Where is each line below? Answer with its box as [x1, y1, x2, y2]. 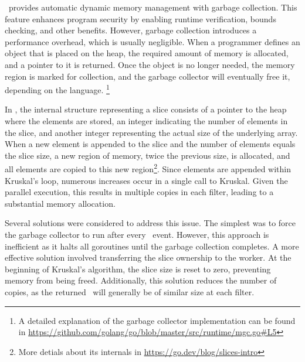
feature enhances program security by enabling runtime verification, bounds [5, 12, 276, 25]
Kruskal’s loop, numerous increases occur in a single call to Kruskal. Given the [5, 174, 288, 186]
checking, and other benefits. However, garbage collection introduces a [5, 24, 257, 36]
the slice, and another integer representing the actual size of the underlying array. [5, 126, 298, 138]
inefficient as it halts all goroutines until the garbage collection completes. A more [5, 240, 299, 252]
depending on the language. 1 [5, 82, 110, 95]
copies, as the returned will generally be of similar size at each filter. [5, 285, 255, 298]
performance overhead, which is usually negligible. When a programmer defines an [5, 35, 300, 47]
